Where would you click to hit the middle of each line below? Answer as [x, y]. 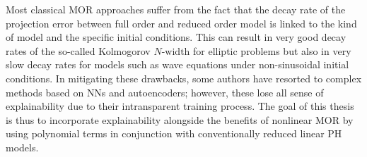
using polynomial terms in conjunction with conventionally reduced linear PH [174, 133]
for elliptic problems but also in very [272, 50]
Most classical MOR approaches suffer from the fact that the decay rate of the [176, 9]
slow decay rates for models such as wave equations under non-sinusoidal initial [177, 64]
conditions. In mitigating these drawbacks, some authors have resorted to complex [184, 78]
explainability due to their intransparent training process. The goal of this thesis [180, 106]
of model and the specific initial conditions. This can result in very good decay [176, 37]
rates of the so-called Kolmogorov [78, 50]
